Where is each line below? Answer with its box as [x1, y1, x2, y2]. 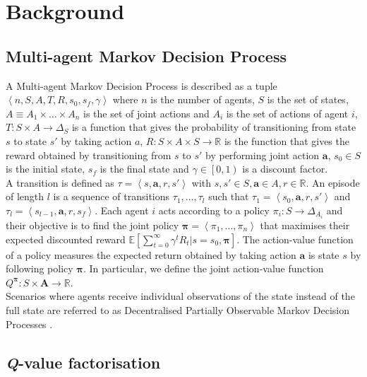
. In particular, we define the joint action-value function [83, 261, 324, 276]
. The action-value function [236, 231, 354, 246]
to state [13, 133, 47, 148]
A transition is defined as [6, 175, 114, 190]
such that [208, 189, 249, 204]
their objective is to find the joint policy [6, 218, 179, 233]
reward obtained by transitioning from [6, 147, 172, 162]
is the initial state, [6, 161, 85, 176]
